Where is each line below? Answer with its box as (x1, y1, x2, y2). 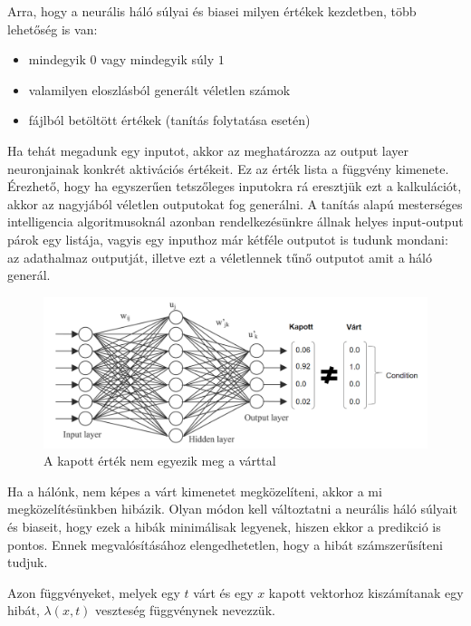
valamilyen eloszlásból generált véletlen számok (28, 80, 291, 99)
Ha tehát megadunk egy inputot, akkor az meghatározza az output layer (7, 140, 409, 159)
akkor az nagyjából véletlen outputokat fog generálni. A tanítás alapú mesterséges (7, 194, 463, 213)
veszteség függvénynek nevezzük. (95, 601, 275, 620)
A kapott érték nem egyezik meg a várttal (43, 451, 276, 470)
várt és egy (193, 583, 254, 602)
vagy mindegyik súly (101, 50, 215, 69)
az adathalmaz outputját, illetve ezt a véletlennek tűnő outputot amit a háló (7, 247, 433, 266)
